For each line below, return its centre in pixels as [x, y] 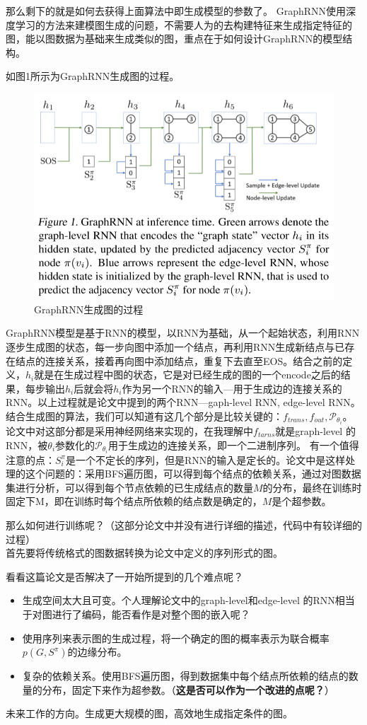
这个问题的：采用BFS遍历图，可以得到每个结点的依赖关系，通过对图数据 [193, 474]
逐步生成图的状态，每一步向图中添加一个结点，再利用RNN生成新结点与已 [175, 346]
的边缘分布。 [97, 652]
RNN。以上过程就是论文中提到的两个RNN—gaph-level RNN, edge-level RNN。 [183, 402]
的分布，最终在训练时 [312, 487]
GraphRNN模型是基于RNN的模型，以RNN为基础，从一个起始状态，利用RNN [183, 333]
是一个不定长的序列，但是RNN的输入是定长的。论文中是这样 [205, 459]
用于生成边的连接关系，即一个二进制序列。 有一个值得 [234, 445]
